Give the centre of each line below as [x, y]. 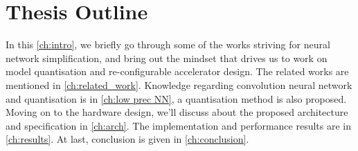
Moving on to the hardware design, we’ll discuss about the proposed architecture [177, 112]
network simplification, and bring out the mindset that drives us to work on [167, 58]
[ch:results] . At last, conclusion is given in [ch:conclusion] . [127, 139]
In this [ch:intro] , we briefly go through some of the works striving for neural [168, 44]
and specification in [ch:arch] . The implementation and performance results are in [179, 125]
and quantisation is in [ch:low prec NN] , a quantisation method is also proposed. [176, 98]
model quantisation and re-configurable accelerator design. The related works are [177, 71]
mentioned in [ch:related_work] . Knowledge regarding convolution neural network [179, 84]
